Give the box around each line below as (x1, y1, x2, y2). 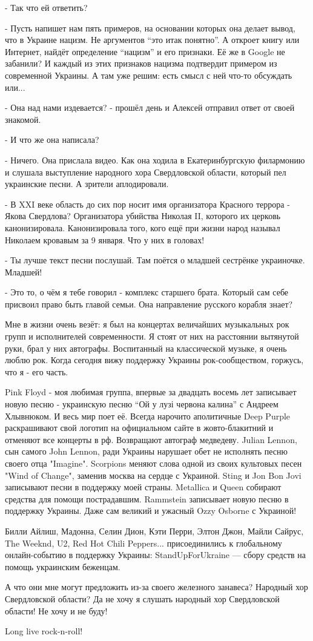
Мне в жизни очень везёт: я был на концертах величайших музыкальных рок (5, 318, 289, 330)
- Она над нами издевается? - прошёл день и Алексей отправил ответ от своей (5, 101, 295, 114)
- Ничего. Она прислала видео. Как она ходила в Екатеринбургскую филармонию (5, 153, 305, 166)
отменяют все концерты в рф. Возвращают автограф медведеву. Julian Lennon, (5, 433, 297, 445)
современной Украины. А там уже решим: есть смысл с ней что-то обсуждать (5, 68, 292, 81)
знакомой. (5, 113, 41, 125)
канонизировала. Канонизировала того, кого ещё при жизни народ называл (5, 221, 280, 234)
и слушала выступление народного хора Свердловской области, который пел (5, 165, 286, 178)
